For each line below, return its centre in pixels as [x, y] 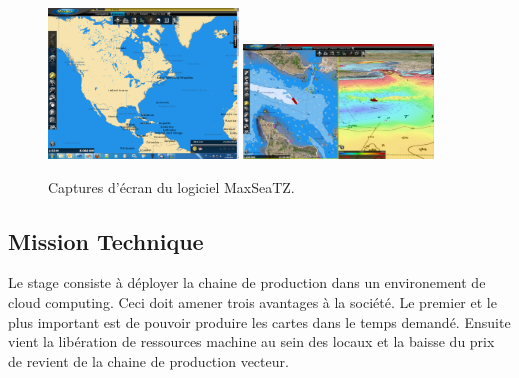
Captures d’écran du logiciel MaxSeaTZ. [171, 186]
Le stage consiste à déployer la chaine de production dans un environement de [247, 282]
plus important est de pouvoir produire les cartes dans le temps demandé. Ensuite [259, 321]
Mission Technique [106, 240]
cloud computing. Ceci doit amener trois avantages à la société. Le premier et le [252, 301]
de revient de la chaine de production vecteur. [148, 360]
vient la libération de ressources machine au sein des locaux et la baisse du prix [251, 341]
